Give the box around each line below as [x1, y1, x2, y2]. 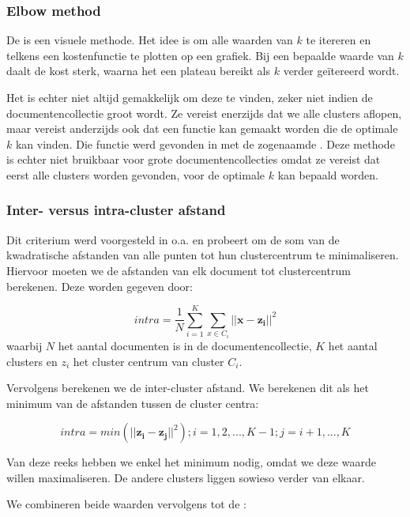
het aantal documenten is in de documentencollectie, [58, 337, 312, 353]
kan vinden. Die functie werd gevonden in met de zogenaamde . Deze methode [15, 135, 395, 152]
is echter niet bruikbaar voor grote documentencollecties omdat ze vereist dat [6, 151, 381, 168]
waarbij [6, 337, 43, 353]
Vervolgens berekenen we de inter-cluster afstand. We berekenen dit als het [6, 379, 369, 396]
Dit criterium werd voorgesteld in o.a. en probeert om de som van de [6, 231, 340, 247]
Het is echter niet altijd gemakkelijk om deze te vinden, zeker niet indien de [6, 89, 373, 105]
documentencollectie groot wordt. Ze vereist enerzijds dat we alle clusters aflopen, [6, 104, 402, 121]
